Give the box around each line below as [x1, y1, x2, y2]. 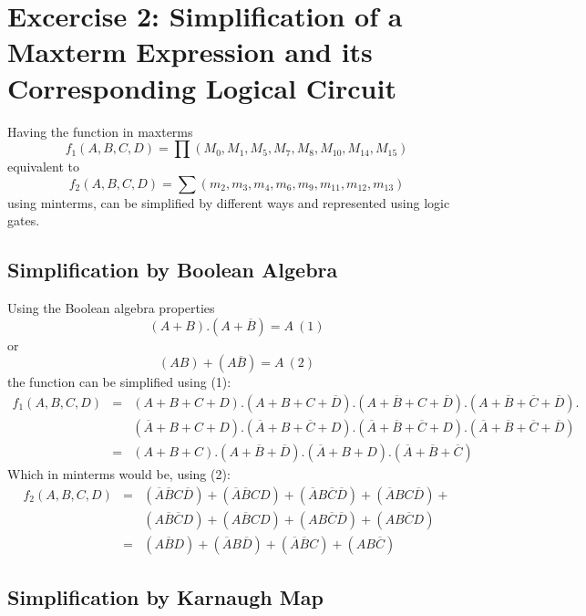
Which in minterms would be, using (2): [7, 464, 231, 483]
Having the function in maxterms [7, 121, 193, 141]
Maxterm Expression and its [7, 33, 373, 70]
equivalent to [7, 157, 79, 176]
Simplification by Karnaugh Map [7, 583, 324, 611]
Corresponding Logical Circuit [7, 68, 396, 106]
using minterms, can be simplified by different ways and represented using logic [7, 193, 450, 212]
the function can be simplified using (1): [7, 372, 231, 392]
